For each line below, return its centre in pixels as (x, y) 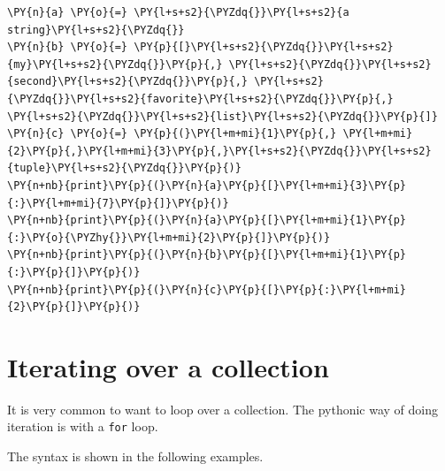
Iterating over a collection (168, 366)
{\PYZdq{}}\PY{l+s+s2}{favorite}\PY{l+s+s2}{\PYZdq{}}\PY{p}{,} (200, 99)
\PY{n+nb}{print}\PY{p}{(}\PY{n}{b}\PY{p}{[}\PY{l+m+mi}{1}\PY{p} (207, 255)
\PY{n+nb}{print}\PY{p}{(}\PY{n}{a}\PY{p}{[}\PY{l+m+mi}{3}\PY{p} (207, 185)
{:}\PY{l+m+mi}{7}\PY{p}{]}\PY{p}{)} (118, 203)
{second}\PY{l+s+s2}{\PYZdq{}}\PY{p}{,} (128, 82)
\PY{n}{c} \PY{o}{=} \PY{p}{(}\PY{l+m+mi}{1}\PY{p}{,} (172, 134)
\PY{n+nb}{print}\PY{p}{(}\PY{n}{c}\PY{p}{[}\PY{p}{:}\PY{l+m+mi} (207, 289)
